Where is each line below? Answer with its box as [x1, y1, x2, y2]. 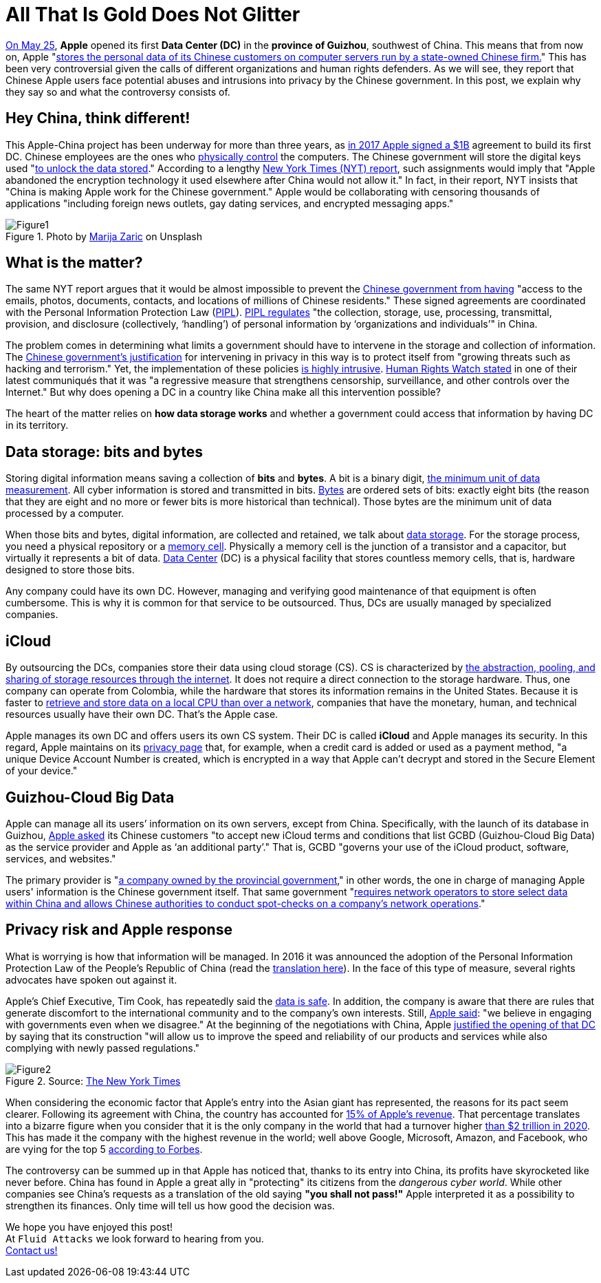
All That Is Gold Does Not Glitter [6, 3, 300, 26]
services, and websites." [6, 852, 116, 865]
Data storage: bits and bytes [6, 443, 203, 460]
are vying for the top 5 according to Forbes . [6, 1143, 203, 1155]
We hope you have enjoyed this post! [6, 1220, 173, 1233]
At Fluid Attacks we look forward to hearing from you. [6, 1232, 264, 1244]
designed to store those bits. [6, 564, 135, 576]
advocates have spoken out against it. [6, 973, 177, 986]
